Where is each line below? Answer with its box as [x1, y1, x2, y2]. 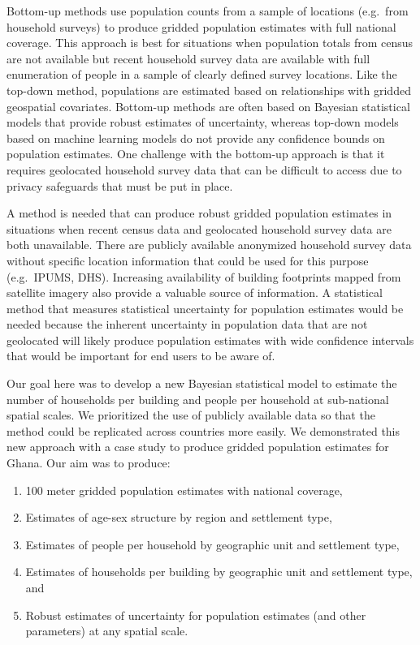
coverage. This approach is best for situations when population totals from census [6, 34, 414, 51]
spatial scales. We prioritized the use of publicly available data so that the [6, 406, 375, 424]
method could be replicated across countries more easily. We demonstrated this [6, 422, 401, 439]
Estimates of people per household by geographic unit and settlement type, [25, 535, 400, 553]
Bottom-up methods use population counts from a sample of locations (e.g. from [6, 2, 409, 19]
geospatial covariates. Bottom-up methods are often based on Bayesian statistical [6, 97, 410, 114]
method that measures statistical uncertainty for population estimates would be [6, 299, 404, 316]
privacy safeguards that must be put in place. [6, 177, 233, 194]
